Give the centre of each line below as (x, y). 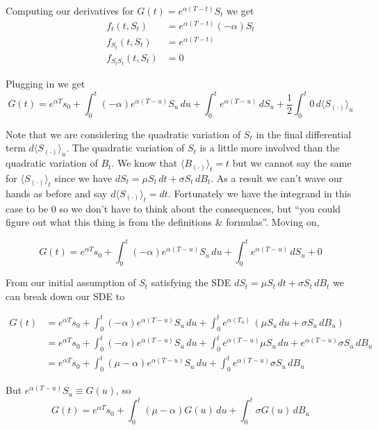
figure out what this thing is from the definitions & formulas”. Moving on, (163, 222)
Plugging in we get (46, 83)
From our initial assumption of (71, 282)
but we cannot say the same (292, 163)
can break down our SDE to (65, 296)
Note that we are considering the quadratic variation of (123, 134)
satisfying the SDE (191, 282)
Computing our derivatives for (70, 10)
